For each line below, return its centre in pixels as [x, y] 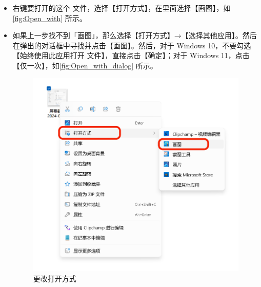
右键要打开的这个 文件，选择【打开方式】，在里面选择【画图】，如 [122, 8]
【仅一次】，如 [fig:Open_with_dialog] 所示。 [85, 65]
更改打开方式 [55, 278]
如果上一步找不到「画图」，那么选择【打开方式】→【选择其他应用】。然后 [135, 35]
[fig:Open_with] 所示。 [49, 18]
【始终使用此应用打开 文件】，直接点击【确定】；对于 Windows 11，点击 [131, 55]
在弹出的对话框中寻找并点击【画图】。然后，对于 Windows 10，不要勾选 [132, 45]
